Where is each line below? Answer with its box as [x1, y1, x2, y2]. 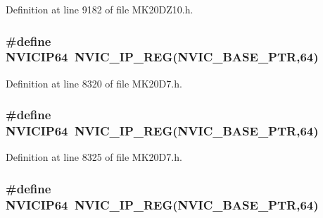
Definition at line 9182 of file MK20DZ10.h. [6, 2, 194, 16]
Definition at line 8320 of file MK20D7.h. [6, 75, 182, 90]
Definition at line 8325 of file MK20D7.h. [6, 150, 182, 164]
